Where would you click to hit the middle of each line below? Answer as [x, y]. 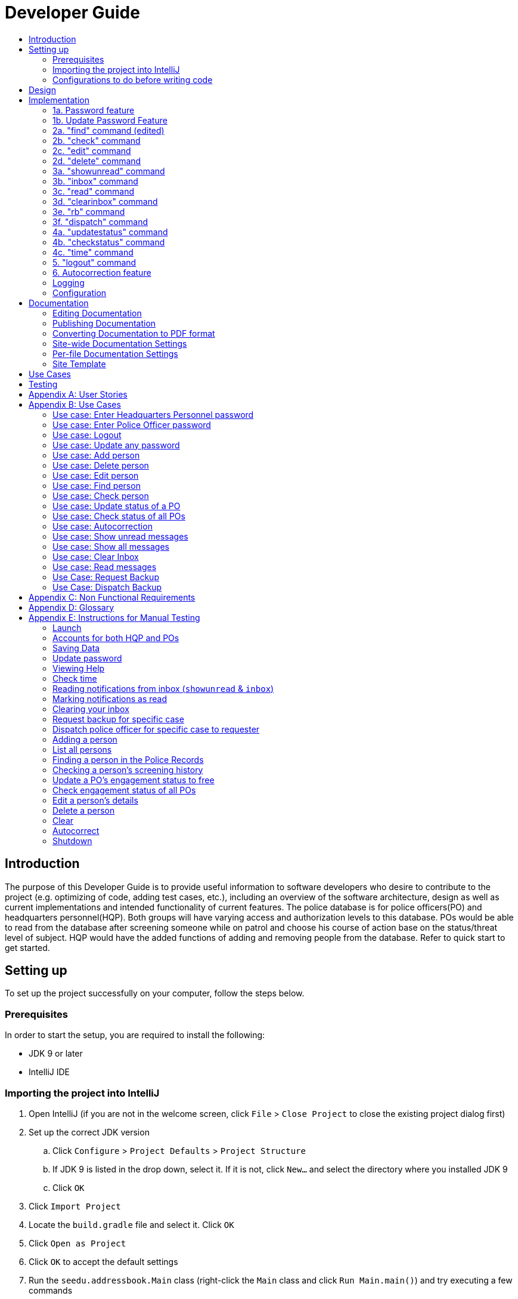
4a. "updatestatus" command [110, 232]
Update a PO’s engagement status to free [134, 780]
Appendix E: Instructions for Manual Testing [114, 617]
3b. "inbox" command [95, 181]
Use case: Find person [97, 485]
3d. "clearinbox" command [105, 201]
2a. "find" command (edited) [108, 130]
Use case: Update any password [116, 445]
